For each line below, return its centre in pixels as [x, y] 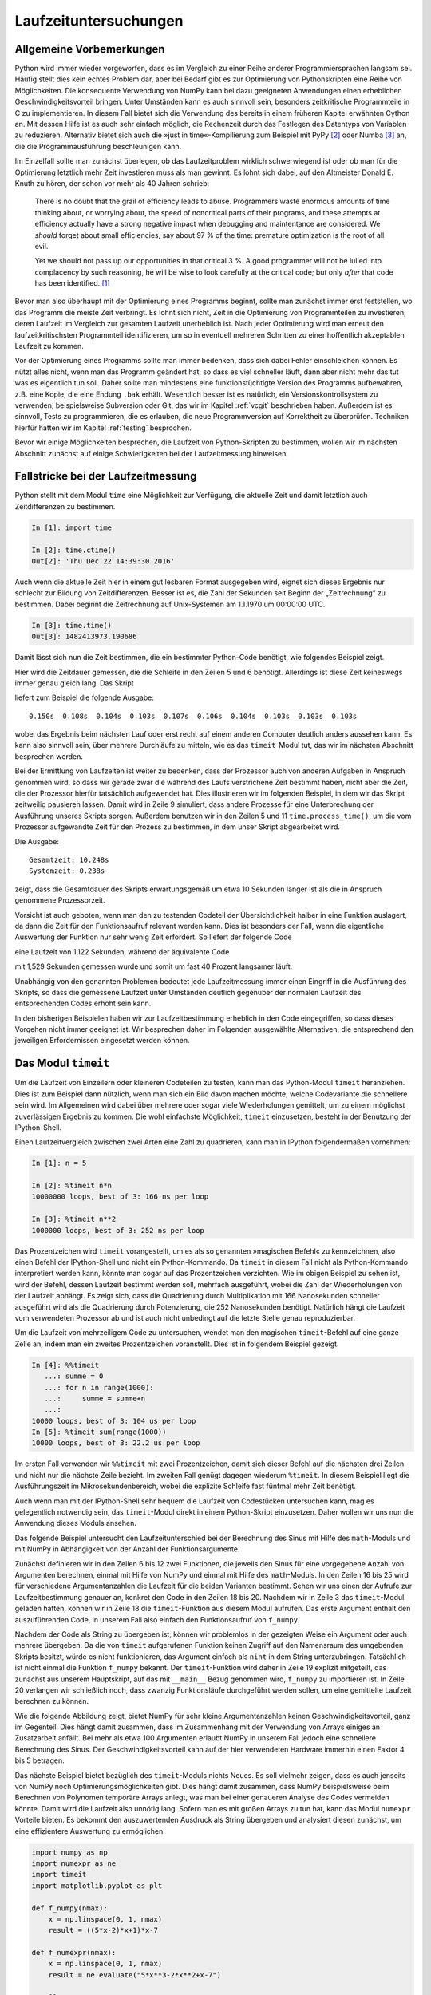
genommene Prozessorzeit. [60, 900]
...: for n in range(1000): [99, 1387]
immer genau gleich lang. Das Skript [75, 683]
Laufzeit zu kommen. [49, 346]
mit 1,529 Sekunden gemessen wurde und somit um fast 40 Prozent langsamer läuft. [154, 966]
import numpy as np [69, 1852]
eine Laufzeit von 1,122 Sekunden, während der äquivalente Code [122, 952]
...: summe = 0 [74, 1376]
